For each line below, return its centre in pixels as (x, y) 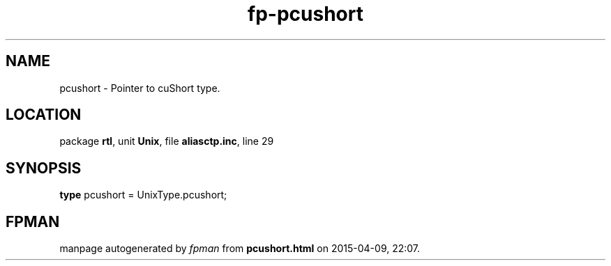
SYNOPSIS (44, 168)
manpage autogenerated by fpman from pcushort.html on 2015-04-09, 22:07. (240, 249)
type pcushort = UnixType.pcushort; (143, 195)
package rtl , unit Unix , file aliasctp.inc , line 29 (167, 141)
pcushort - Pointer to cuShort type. (140, 88)
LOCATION (44, 115)
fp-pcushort (305, 14)
